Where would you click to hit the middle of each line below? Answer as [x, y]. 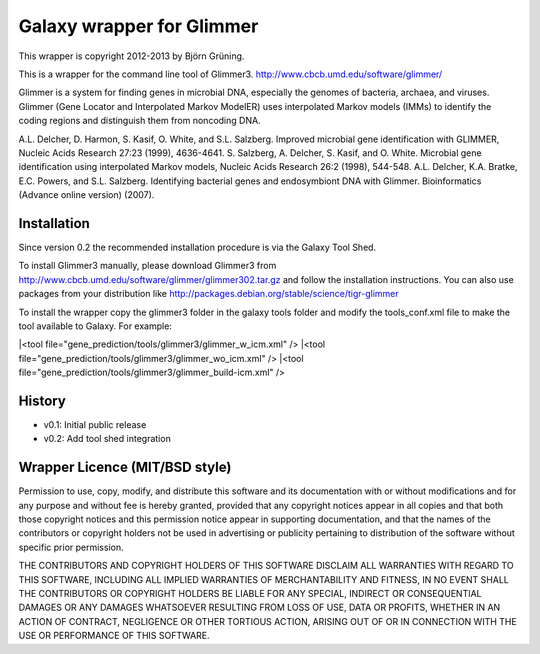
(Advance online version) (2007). [86, 195]
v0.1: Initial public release [95, 424]
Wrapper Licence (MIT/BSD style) [125, 467]
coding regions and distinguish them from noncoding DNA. [139, 121]
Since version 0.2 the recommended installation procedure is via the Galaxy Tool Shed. [197, 247]
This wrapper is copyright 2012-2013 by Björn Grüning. [131, 56]
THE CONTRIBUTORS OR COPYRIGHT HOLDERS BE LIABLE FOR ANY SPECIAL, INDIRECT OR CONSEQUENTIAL [250, 594]
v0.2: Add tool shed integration [107, 439]
